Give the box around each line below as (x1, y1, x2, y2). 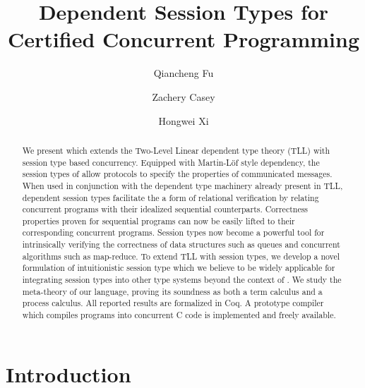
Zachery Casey (152, 89, 215, 104)
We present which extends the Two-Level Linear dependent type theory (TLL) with (22, 144, 330, 156)
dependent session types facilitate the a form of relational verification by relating (22, 191, 319, 203)
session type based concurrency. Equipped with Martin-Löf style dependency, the (22, 156, 320, 168)
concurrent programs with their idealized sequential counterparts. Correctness (22, 203, 309, 215)
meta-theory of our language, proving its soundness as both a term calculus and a (22, 285, 323, 297)
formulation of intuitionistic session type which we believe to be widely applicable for (22, 262, 335, 274)
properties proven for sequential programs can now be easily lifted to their (22, 214, 295, 226)
